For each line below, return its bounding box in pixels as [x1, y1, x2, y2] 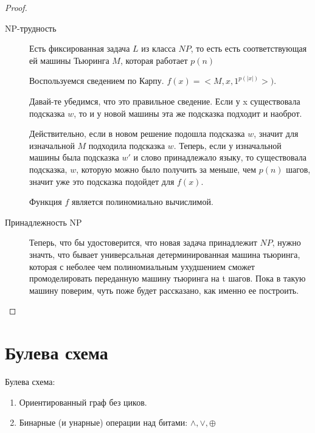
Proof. [5, 1, 27, 13]
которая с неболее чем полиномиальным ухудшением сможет [29, 260, 255, 272]
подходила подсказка [88, 139, 165, 151]
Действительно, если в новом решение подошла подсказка [29, 127, 245, 140]
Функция [29, 195, 62, 208]
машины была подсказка [29, 151, 119, 164]
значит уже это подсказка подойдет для [29, 175, 175, 187]
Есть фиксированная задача [29, 42, 130, 55]
